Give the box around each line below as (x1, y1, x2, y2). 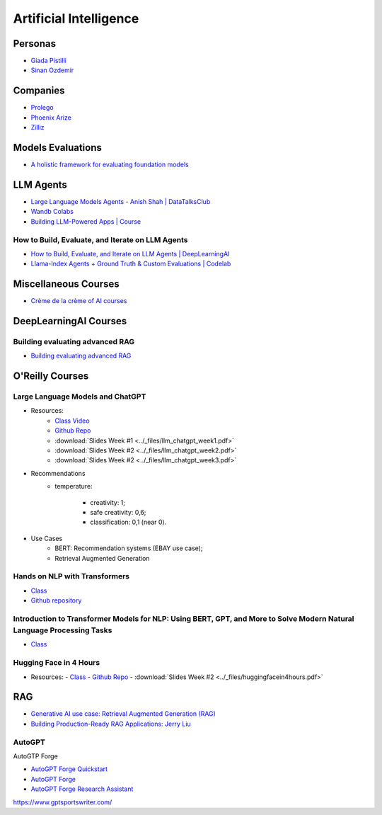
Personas (13, 38, 57, 50)
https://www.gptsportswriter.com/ (13, 797, 112, 807)
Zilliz (30, 123, 45, 132)
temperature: (54, 482, 93, 491)
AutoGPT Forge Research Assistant (30, 785, 134, 793)
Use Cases (30, 534, 63, 542)
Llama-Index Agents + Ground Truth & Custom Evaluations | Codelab (30, 259, 231, 268)
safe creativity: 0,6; (90, 508, 146, 516)
